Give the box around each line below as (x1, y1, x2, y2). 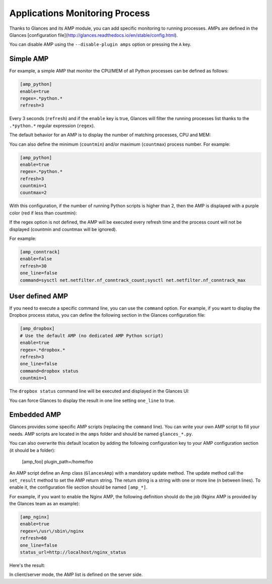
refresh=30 (20, 263, 47, 269)
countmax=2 (20, 190, 47, 196)
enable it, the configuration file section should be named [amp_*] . (9, 484, 148, 490)
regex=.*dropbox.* (20, 347, 65, 353)
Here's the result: (9, 562, 45, 568)
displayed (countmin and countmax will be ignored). (9, 226, 117, 232)
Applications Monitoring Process (9, 8, 150, 19)
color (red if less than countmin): (9, 210, 78, 216)
